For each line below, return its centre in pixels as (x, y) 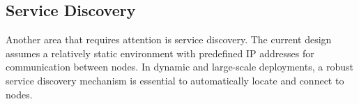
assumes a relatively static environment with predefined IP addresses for (160, 53)
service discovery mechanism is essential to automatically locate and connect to (175, 80)
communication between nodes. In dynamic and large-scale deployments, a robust (179, 67)
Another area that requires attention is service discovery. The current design (169, 39)
